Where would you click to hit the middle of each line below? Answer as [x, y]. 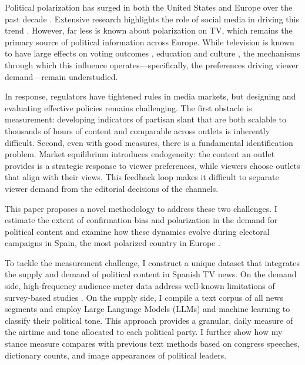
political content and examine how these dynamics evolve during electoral [137, 231]
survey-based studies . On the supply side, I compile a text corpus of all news [144, 297]
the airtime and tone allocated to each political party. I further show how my [144, 332]
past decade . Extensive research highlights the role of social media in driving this [152, 19]
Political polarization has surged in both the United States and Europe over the [149, 7]
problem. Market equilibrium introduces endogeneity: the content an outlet [140, 154]
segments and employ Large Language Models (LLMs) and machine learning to [148, 309]
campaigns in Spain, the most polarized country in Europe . [113, 243]
